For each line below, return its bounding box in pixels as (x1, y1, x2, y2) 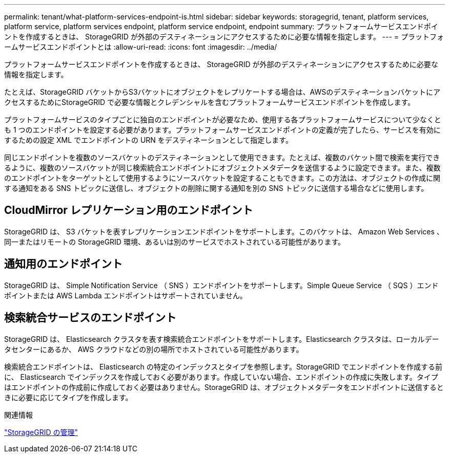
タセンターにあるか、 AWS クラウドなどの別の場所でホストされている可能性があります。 (4, 344, 303, 354)
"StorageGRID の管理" (4, 427, 78, 437)
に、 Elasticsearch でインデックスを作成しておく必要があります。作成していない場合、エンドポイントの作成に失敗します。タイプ (4, 372, 438, 381)
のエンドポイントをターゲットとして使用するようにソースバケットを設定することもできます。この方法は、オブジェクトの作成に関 (4, 173, 440, 182)
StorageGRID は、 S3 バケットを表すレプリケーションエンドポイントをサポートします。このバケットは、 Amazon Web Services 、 (4, 227, 444, 236)
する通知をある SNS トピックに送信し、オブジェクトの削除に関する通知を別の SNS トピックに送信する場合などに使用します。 (4, 184, 428, 192)
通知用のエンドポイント (4, 257, 123, 271)
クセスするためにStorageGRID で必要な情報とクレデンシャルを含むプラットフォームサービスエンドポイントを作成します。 (4, 98, 415, 106)
